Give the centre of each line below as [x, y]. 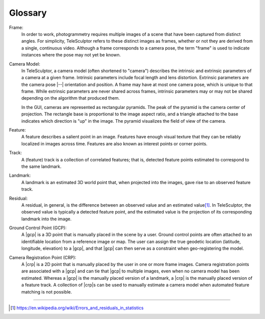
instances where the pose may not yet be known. [71, 55]
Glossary [28, 13]
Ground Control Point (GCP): [38, 228]
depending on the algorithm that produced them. [71, 98]
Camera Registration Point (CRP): [43, 257]
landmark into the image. [47, 219]
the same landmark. [41, 166]
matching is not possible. [47, 292]
